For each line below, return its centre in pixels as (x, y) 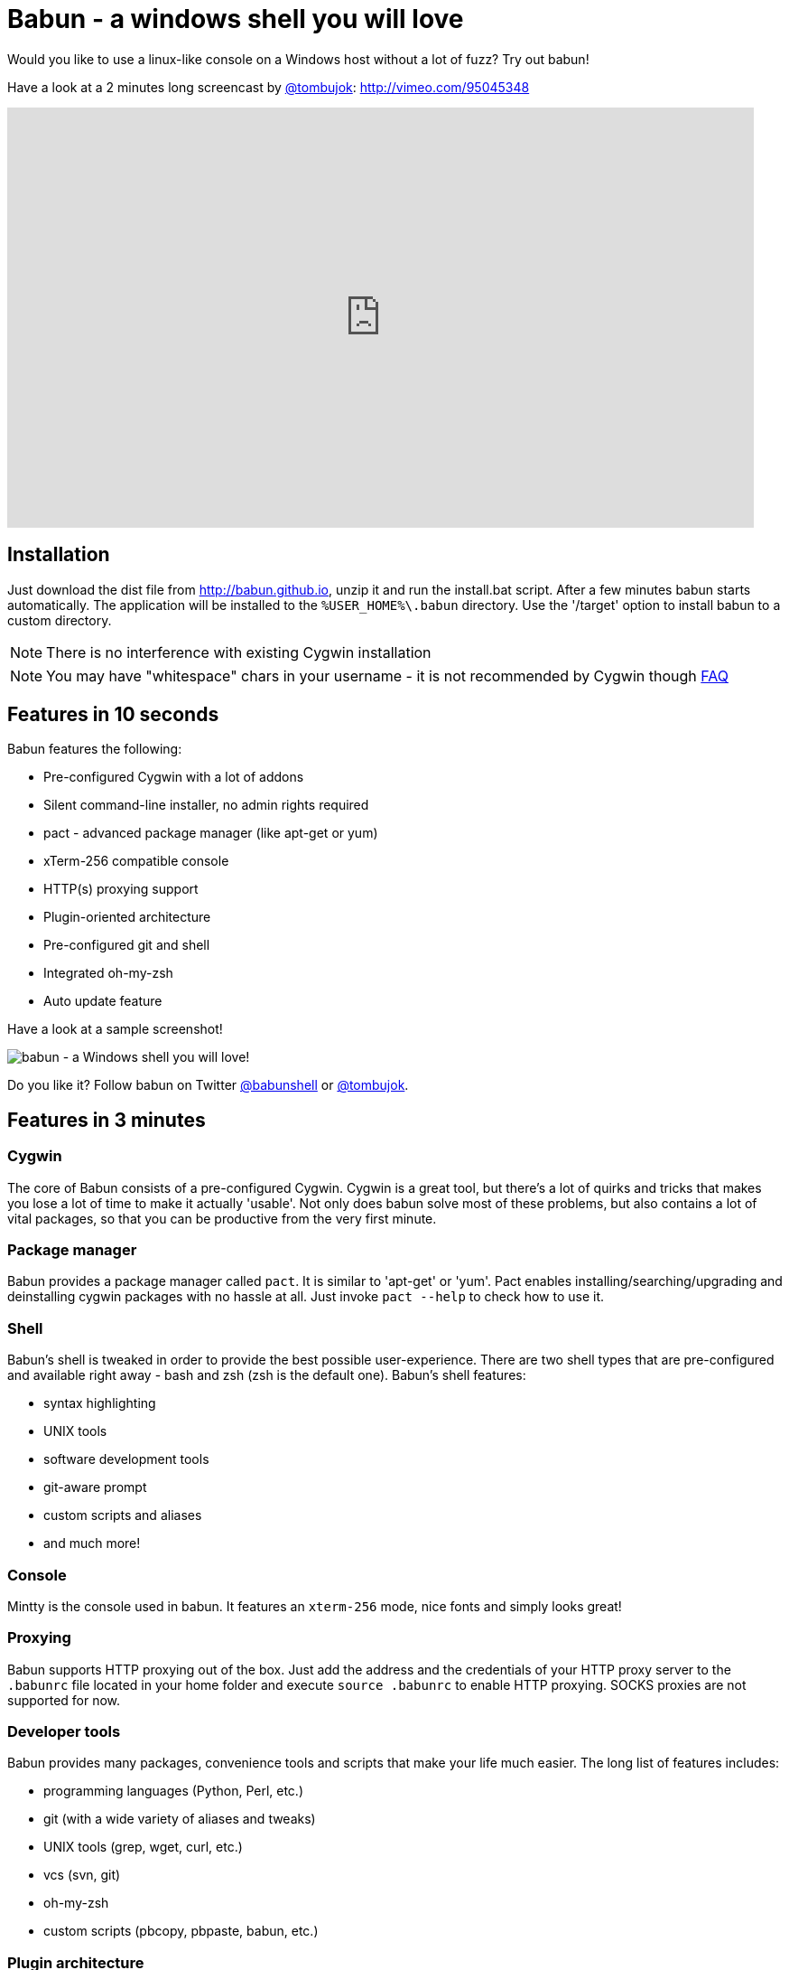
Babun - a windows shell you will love (236, 19)
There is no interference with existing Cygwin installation (239, 652)
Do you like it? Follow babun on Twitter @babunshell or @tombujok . (208, 1085)
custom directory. (60, 620)
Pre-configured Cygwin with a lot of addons (174, 777)
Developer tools (64, 1732)
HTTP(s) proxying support (121, 889)
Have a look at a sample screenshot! (115, 1029)
